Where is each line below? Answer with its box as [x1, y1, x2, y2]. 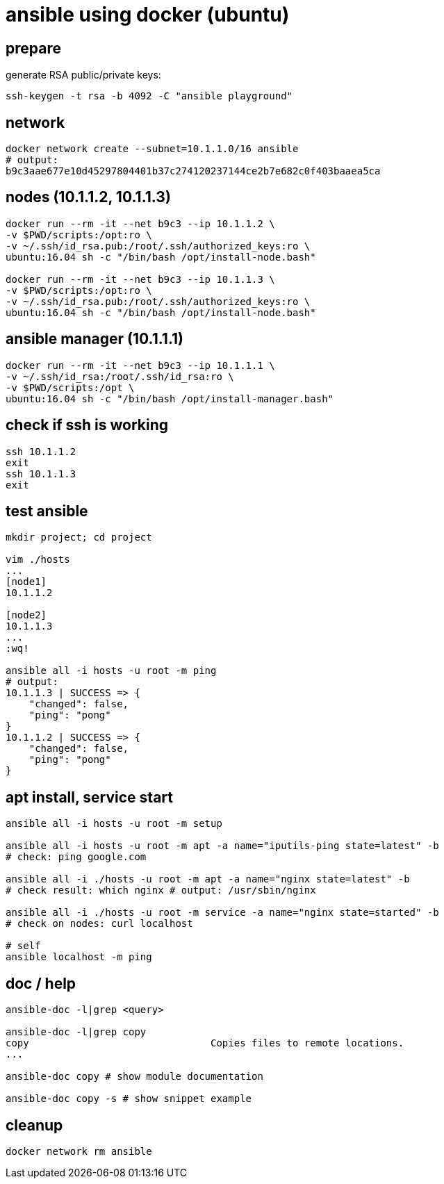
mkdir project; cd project [6, 532, 152, 543]
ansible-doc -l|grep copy [6, 1026, 147, 1038]
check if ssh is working [6, 416, 169, 434]
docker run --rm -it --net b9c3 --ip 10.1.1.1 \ [6, 359, 275, 371]
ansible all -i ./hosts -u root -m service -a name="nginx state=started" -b [6, 907, 439, 919]
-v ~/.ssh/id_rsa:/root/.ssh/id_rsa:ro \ [6, 370, 234, 382]
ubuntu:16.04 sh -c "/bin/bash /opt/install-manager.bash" [6, 393, 334, 404]
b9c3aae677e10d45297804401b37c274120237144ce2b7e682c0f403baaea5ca [6, 165, 381, 177]
